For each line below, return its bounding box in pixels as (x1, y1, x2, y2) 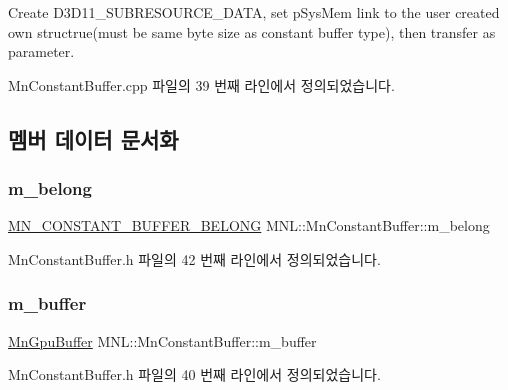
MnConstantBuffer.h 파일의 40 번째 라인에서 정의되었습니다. (8, 364, 381, 385)
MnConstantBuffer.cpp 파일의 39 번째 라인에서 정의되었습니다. (8, 74, 395, 95)
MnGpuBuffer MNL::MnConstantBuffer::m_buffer (8, 330, 317, 351)
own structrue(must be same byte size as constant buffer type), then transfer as (8, 21, 496, 42)
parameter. (8, 41, 75, 62)
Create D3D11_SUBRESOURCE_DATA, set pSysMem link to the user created (8, 2, 500, 22)
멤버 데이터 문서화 (8, 123, 179, 154)
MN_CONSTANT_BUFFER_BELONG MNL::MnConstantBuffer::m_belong (8, 215, 490, 236)
